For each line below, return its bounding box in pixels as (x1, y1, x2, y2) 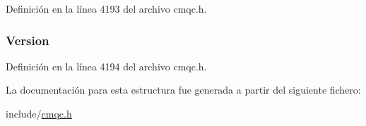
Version (6, 31, 49, 49)
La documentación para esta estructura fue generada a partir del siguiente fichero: (6, 82, 361, 97)
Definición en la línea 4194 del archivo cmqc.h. (6, 58, 207, 73)
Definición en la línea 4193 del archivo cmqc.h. (6, 1, 207, 15)
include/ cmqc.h (6, 106, 72, 120)
